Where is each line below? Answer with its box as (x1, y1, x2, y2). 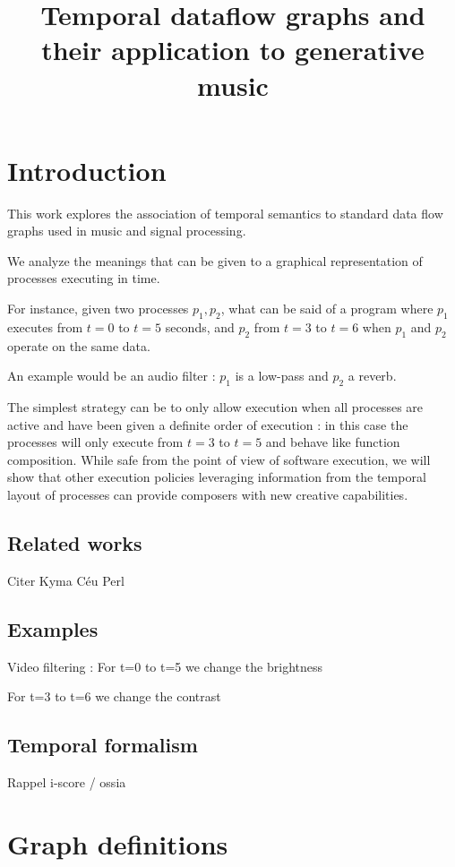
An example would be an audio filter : (7, 366, 216, 385)
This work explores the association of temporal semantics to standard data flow (7, 203, 443, 222)
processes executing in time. (7, 269, 160, 288)
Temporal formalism (7, 731, 198, 759)
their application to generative (41, 31, 425, 68)
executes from (7, 317, 83, 336)
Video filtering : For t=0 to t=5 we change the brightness (7, 657, 323, 675)
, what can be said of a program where (220, 299, 434, 318)
